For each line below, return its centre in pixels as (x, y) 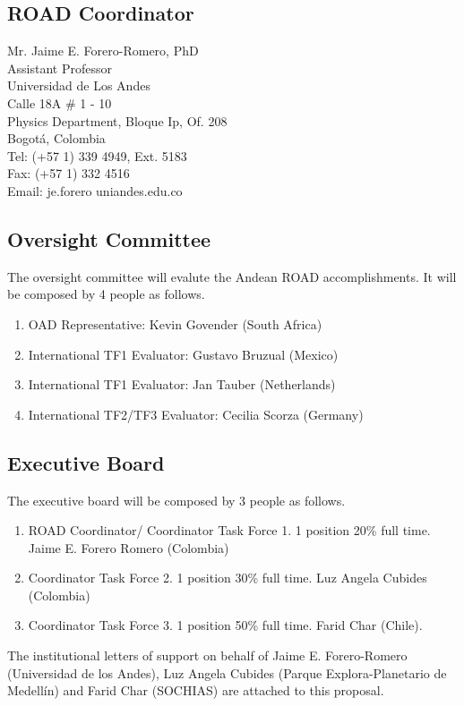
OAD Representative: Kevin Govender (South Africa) (175, 323)
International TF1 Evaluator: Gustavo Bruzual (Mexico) (183, 354)
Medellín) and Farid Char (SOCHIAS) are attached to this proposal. (196, 690)
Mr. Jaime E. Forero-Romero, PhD (103, 51)
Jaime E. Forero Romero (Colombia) (129, 547)
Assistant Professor (60, 68)
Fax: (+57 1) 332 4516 (69, 173)
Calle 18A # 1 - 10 (60, 102)
